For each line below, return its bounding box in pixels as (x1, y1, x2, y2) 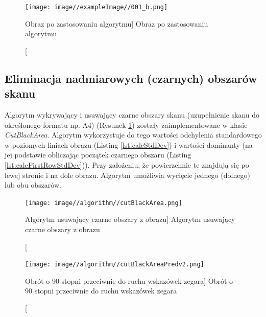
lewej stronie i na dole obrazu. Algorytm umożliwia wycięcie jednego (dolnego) (5, 169, 250, 180)
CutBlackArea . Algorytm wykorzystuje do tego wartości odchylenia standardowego (5, 129, 262, 140)
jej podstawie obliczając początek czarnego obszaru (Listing (5, 149, 191, 160)
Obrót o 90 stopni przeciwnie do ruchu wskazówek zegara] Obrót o (25, 275, 233, 286)
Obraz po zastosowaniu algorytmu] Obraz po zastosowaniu (25, 18, 208, 29)
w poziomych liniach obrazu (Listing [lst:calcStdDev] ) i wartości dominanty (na (5, 139, 253, 150)
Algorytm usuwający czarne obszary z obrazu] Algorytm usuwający (25, 214, 235, 224)
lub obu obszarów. (5, 179, 61, 190)
